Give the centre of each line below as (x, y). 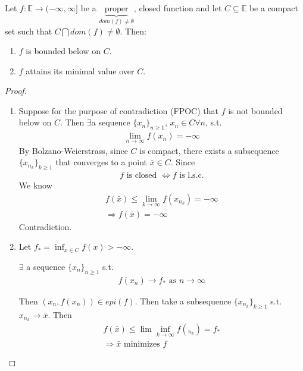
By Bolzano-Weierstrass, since (73, 150)
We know (35, 185)
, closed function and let (178, 8)
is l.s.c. (192, 175)
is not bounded (255, 110)
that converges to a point (101, 162)
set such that (29, 31)
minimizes (142, 344)
